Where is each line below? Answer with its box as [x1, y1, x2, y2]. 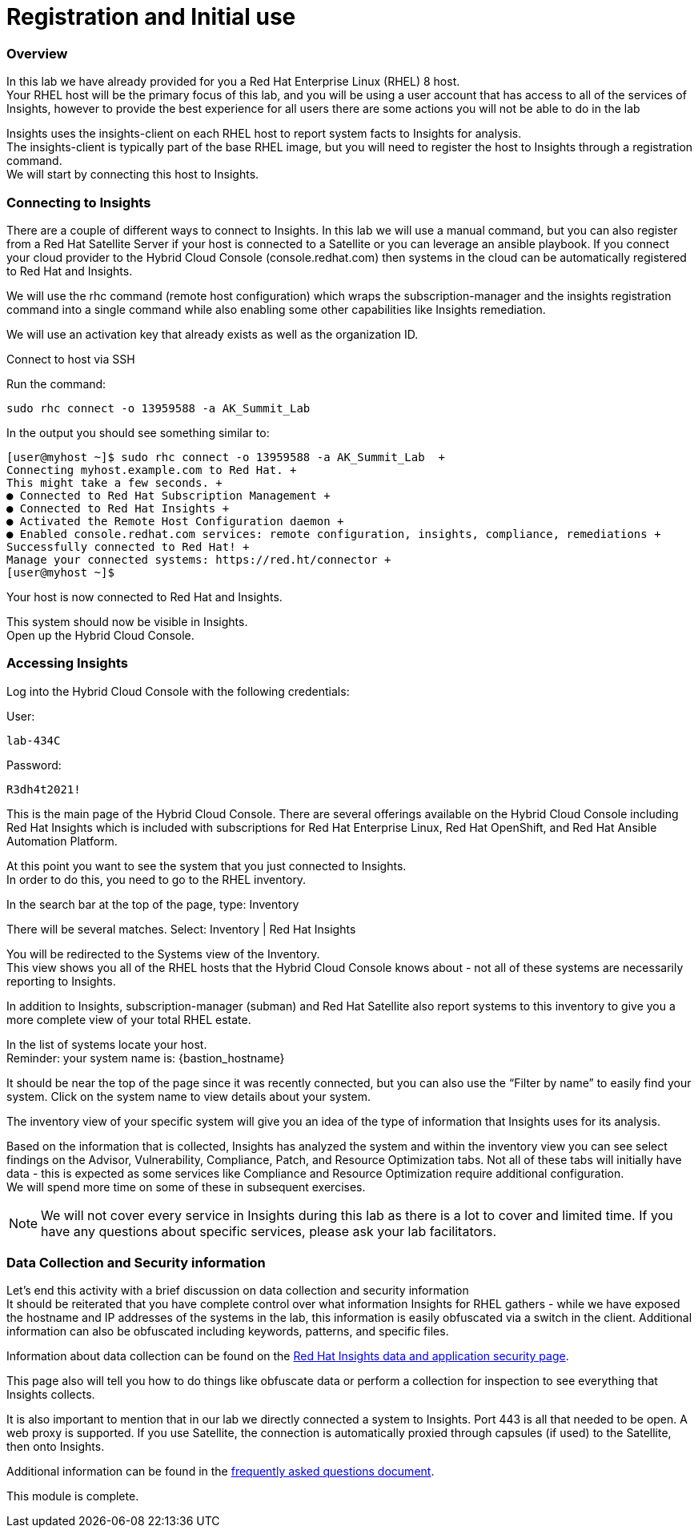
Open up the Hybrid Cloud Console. [6, 628, 195, 642]
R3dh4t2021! [6, 782, 81, 796]
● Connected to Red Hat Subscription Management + [6, 488, 331, 502]
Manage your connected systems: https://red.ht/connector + [6, 552, 391, 566]
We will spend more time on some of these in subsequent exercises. [6, 1179, 366, 1194]
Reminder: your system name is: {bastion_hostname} [6, 1050, 285, 1065]
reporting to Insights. [6, 974, 116, 988]
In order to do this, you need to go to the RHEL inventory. [6, 872, 307, 886]
